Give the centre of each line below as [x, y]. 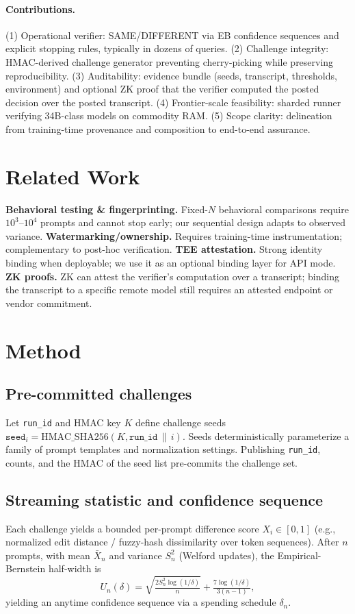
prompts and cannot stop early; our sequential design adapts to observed [193, 222]
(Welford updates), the [226, 555]
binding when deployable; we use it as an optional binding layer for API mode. [171, 263]
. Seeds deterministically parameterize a [266, 435]
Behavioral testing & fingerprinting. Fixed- [107, 209]
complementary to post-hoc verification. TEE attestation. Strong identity [164, 249]
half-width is [75, 568]
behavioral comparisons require [284, 209]
